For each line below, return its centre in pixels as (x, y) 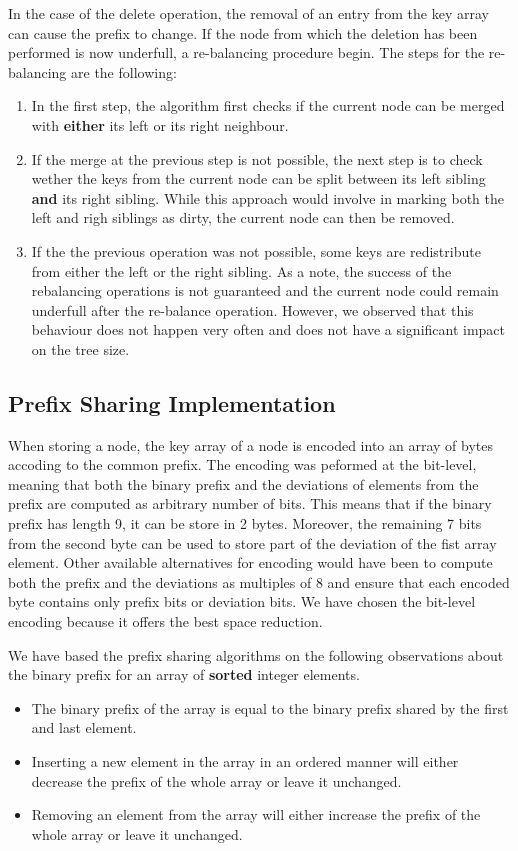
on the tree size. (80, 348)
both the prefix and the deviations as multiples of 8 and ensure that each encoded (259, 581)
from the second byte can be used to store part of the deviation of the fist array (252, 542)
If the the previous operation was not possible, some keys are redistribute (256, 250)
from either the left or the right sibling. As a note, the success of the (241, 270)
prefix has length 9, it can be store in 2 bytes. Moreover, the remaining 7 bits (245, 523)
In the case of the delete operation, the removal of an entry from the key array (248, 13)
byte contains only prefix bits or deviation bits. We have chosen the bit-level (242, 601)
